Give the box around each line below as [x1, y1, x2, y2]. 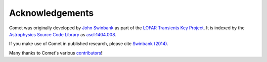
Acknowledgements [9, 7, 94, 18]
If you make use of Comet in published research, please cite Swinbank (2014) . [9, 41, 169, 47]
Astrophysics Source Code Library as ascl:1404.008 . [9, 31, 116, 37]
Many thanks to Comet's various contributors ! [9, 50, 103, 56]
